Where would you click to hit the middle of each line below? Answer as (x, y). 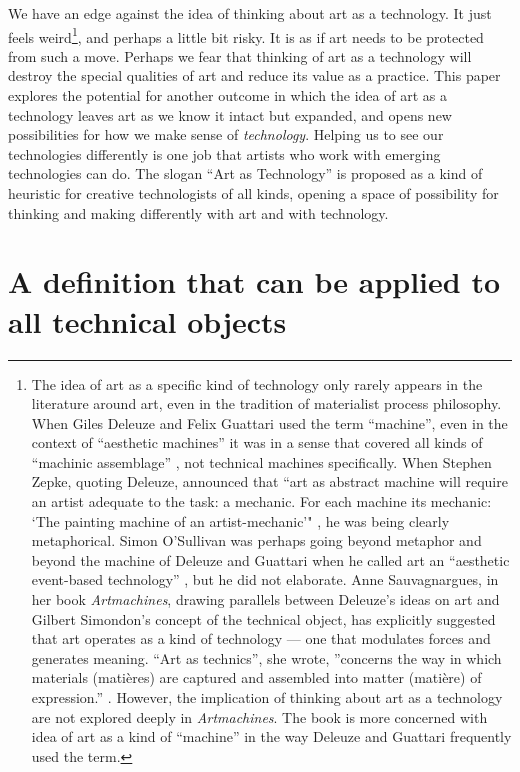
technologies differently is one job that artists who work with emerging (224, 153)
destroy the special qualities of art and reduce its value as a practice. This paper (254, 75)
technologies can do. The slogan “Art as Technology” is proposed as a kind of (245, 173)
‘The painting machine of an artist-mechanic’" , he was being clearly (240, 520)
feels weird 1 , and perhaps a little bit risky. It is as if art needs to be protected (246, 35)
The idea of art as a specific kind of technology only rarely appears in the (257, 383)
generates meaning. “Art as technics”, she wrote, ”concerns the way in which (266, 657)
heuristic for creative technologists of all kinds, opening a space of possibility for (253, 193)
